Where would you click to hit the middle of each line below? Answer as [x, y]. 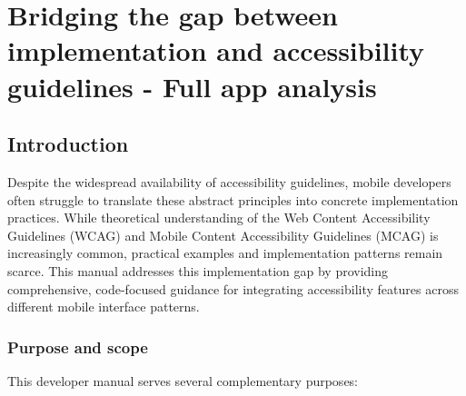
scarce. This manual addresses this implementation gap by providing [198, 270]
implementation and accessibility [216, 50]
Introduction [68, 144]
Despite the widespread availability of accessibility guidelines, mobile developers [229, 181]
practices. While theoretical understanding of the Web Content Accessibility [219, 218]
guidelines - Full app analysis [192, 86]
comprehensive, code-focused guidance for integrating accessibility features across [233, 288]
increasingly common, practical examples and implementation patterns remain [225, 253]
